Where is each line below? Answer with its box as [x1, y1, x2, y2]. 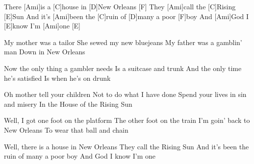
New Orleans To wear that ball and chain [4, 124, 128, 135]
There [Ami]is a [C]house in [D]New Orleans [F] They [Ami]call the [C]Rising [4, 1, 236, 11]
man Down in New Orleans [4, 47, 85, 57]
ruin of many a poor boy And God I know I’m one [4, 151, 155, 161]
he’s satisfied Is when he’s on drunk [4, 72, 111, 83]
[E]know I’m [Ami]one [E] [4, 21, 80, 31]
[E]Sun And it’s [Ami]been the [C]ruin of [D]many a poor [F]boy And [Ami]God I [4, 11, 249, 21]
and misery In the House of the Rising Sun [4, 98, 132, 109]
